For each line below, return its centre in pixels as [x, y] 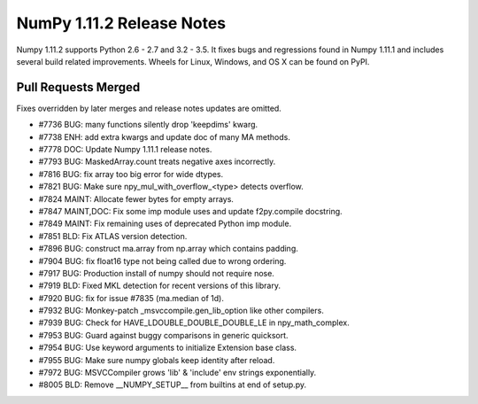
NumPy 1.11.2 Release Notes [121, 23]
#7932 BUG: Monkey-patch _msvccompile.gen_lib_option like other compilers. [181, 311]
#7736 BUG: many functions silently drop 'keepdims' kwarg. [148, 125]
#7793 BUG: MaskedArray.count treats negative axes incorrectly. [157, 162]
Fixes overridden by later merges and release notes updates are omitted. [149, 108]
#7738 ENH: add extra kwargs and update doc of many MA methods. [165, 136]
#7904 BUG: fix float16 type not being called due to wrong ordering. [162, 260]
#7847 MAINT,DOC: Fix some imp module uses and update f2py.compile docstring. [190, 211]
